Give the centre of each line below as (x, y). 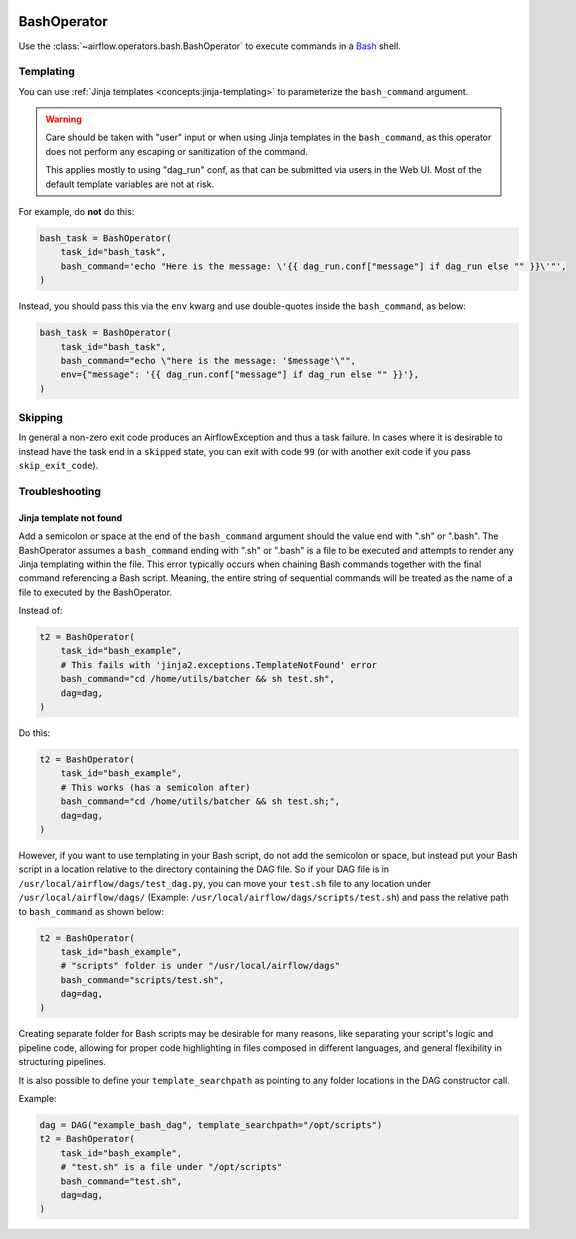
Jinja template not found (70, 517)
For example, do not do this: (76, 211)
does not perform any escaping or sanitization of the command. (177, 151)
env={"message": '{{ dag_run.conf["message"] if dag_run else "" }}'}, (240, 374)
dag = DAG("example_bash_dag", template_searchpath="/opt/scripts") (211, 1124)
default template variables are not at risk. (130, 184)
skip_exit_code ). (58, 466)
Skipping (41, 418)
